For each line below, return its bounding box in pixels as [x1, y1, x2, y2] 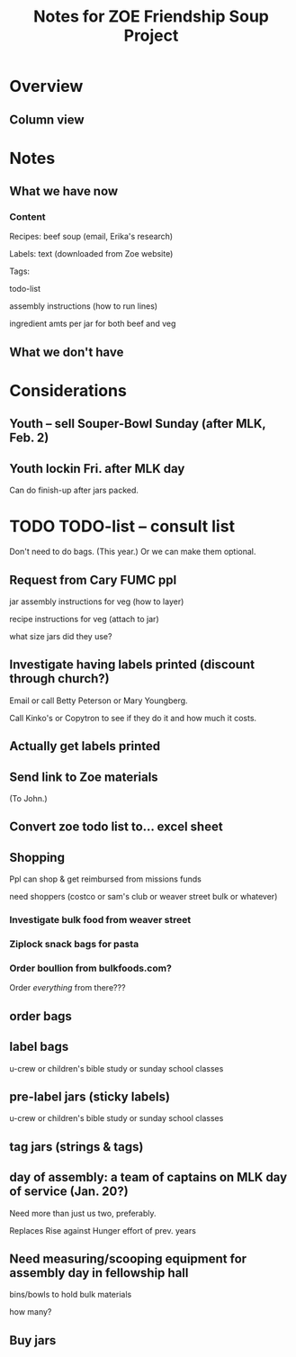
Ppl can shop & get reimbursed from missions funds [9, 873, 202, 884]
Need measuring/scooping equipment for [9, 1251, 247, 1266]
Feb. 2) [9, 430, 49, 446]
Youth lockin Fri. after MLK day [9, 461, 185, 476]
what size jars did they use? [9, 630, 112, 641]
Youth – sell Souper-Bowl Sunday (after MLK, [9, 416, 266, 431]
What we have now [9, 184, 119, 199]
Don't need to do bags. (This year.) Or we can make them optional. [9, 547, 256, 557]
